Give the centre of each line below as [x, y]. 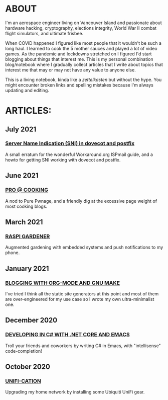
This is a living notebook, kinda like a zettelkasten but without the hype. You [83, 79]
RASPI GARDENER [28, 236]
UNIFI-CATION [23, 381]
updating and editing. [27, 90]
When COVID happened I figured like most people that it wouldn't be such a [83, 43]
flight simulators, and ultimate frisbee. [44, 33]
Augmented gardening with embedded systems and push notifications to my [84, 248]
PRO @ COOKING [27, 190]
